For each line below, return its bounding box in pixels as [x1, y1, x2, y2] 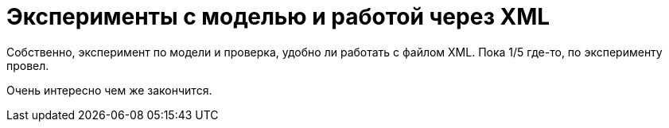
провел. [6, 58, 49, 72]
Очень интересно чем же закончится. [6, 83, 212, 97]
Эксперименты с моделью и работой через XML [6, 3, 550, 30]
